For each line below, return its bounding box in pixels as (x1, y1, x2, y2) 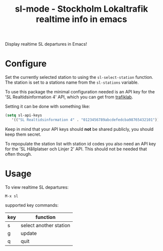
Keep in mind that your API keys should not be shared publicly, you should (5, 126, 154, 132)
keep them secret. (5, 131, 41, 137)
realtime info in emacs (35, 14, 128, 25)
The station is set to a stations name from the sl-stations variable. (5, 79, 139, 86)
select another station (20, 222, 70, 229)
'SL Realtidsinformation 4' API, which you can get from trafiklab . (5, 94, 133, 100)
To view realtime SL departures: (5, 184, 69, 190)
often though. (5, 151, 33, 157)
